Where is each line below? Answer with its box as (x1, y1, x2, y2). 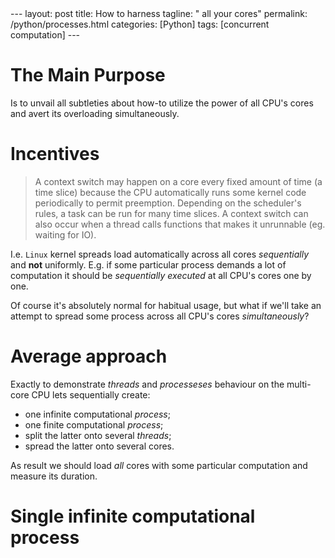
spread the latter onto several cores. (24, 440, 175, 452)
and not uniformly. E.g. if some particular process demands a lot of (10, 258, 287, 271)
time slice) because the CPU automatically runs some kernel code (34, 186, 307, 198)
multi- (286, 378, 312, 390)
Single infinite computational (10, 505, 256, 527)
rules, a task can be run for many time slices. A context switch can (34, 207, 309, 219)
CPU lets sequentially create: (31, 388, 151, 401)
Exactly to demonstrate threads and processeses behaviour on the (10, 378, 285, 390)
